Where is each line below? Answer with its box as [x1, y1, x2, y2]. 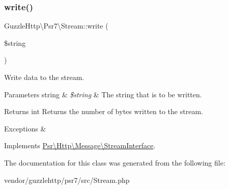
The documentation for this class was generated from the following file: [4, 157, 225, 168]
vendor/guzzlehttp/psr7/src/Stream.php [4, 174, 130, 185]
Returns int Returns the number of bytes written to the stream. [4, 106, 203, 117]
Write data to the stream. [4, 72, 84, 82]
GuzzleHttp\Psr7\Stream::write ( [4, 20, 108, 31]
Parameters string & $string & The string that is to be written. [4, 89, 202, 99]
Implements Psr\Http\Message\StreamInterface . [4, 140, 156, 151]
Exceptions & [4, 123, 46, 133]
